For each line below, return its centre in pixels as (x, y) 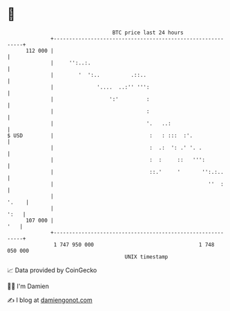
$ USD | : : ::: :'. (100, 135)
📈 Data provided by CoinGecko (52, 270)
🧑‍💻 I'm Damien (28, 286)
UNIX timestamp (146, 257)
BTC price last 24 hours (148, 33)
